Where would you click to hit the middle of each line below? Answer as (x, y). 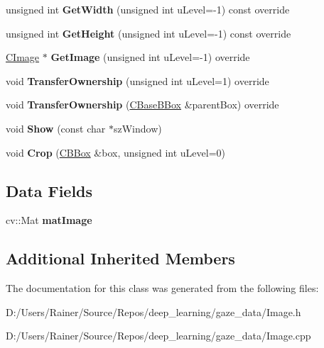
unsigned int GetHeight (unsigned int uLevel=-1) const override (148, 33)
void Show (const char (56, 128)
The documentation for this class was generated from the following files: (162, 288)
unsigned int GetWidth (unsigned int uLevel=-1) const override (148, 9)
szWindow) (137, 128)
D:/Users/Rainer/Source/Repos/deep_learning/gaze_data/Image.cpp (158, 336)
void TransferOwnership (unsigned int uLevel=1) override (137, 80)
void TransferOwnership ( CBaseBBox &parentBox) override (142, 105)
